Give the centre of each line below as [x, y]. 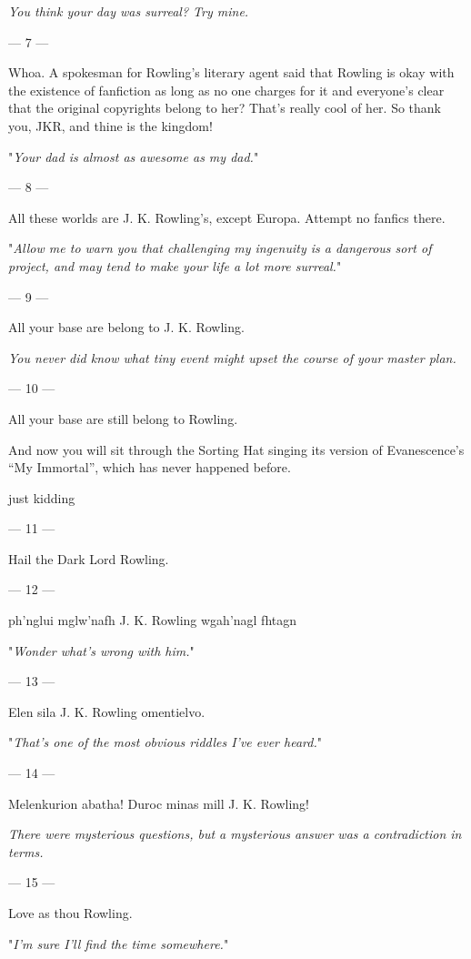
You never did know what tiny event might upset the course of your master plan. [232, 357]
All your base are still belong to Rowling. [123, 418]
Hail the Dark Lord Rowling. [89, 558]
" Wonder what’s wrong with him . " [101, 650]
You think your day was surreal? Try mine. [129, 11]
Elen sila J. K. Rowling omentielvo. [107, 711]
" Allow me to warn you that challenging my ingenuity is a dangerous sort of [220, 248]
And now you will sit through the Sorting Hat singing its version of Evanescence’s [236, 449]
